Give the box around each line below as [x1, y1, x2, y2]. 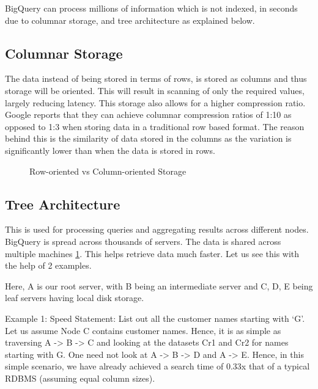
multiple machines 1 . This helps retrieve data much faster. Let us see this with [5, 247, 300, 260]
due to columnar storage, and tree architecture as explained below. [5, 13, 255, 26]
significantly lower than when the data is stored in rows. [5, 144, 215, 156]
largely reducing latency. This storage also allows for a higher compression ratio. [5, 96, 306, 109]
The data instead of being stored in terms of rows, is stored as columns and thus [5, 72, 307, 85]
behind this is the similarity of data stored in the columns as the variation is [5, 132, 292, 145]
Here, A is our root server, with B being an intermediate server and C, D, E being [5, 279, 313, 292]
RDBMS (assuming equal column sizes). [5, 371, 155, 384]
